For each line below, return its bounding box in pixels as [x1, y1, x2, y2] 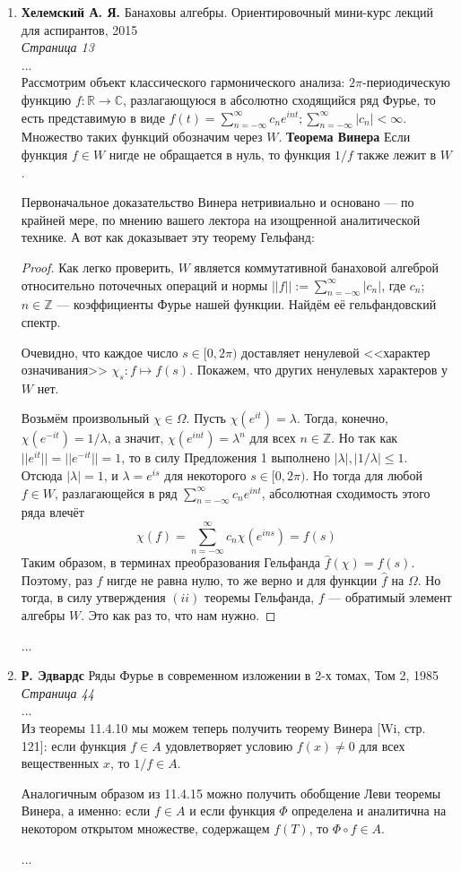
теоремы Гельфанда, [204, 588, 315, 607]
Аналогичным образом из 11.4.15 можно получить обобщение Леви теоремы [21, 783, 441, 802]
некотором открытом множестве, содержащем [21, 818, 270, 837]
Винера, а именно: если [21, 801, 151, 820]
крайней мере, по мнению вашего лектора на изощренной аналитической [21, 210, 421, 229]
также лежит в [357, 144, 437, 163]
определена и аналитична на [291, 801, 447, 820]
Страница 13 [21, 38, 94, 56]
